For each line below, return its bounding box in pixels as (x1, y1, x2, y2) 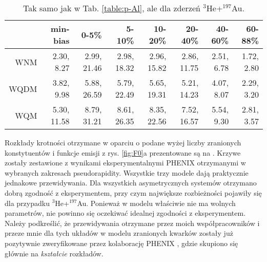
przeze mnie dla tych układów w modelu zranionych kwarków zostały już (5, 228, 233, 238)
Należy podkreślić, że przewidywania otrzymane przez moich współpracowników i (5, 217, 260, 228)
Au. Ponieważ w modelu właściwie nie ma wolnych (77, 197, 236, 208)
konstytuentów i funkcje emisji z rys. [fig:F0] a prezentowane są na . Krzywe (5, 147, 241, 158)
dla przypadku (5, 197, 50, 208)
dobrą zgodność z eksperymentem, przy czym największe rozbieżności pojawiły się (5, 187, 262, 198)
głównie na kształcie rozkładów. (5, 248, 104, 258)
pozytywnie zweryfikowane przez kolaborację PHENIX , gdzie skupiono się (5, 237, 238, 248)
